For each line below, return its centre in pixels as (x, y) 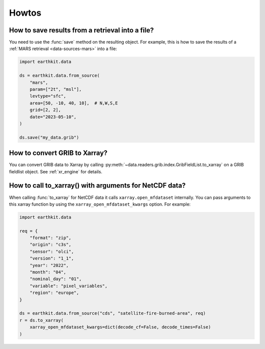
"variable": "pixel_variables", (69, 286)
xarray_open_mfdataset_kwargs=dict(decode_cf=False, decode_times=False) (120, 327)
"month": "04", (48, 272)
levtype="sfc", (48, 96)
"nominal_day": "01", (56, 279)
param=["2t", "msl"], (56, 89)
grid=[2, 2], (45, 110)
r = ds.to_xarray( (41, 320)
